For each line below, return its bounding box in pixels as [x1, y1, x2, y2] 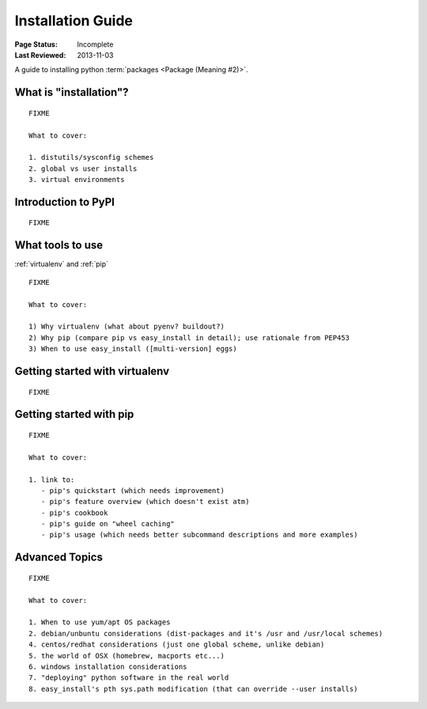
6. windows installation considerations [28, 662, 187, 671]
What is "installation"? [14, 85, 130, 99]
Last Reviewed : [14, 50, 66, 59]
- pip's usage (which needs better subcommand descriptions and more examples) [40, 530, 358, 540]
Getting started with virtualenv [14, 364, 170, 377]
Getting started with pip [14, 408, 134, 421]
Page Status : [14, 40, 59, 49]
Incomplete [77, 40, 114, 49]
